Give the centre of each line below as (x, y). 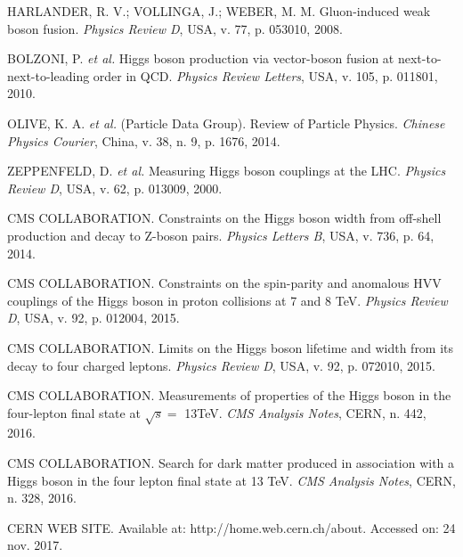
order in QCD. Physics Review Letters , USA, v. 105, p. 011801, (265, 75)
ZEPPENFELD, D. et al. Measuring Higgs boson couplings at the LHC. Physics (227, 171)
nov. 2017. (35, 545)
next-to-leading (49, 75)
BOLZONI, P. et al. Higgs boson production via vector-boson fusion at (201, 58)
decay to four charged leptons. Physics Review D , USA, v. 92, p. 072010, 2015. (221, 365)
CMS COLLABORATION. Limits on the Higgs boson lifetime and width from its (231, 347)
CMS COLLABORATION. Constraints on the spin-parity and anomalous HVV (224, 283)
